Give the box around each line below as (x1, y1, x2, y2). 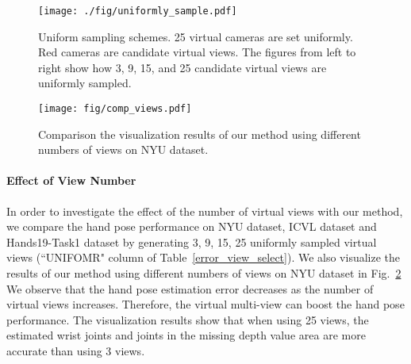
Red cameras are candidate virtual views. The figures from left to (38, 44, 356, 60)
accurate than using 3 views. (6, 343, 145, 359)
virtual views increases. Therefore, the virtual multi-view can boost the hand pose (6, 296, 405, 312)
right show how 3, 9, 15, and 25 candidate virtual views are (38, 59, 327, 75)
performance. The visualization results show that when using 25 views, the (6, 311, 369, 328)
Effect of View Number (6, 172, 136, 189)
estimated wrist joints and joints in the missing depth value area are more (6, 327, 366, 343)
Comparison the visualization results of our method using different (38, 125, 361, 142)
